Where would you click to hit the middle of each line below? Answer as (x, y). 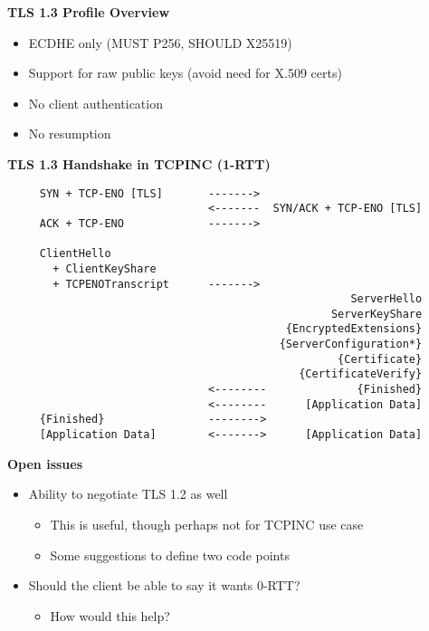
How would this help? (110, 615)
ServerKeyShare (377, 314)
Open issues (45, 463)
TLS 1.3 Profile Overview (89, 12)
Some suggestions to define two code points (170, 555)
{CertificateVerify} (361, 374)
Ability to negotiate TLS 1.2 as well (128, 494)
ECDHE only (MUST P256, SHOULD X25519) (160, 42)
